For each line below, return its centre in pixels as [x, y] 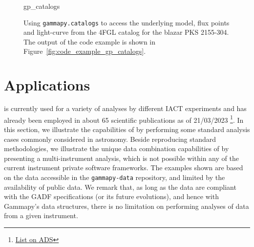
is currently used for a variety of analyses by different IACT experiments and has [125, 108]
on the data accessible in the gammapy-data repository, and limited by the [115, 177]
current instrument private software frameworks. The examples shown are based [124, 168]
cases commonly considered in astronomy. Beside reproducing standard [110, 139]
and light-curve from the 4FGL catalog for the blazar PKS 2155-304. [126, 32]
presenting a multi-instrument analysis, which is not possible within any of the [121, 158]
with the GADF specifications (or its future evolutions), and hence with [111, 196]
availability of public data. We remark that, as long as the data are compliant [120, 187]
